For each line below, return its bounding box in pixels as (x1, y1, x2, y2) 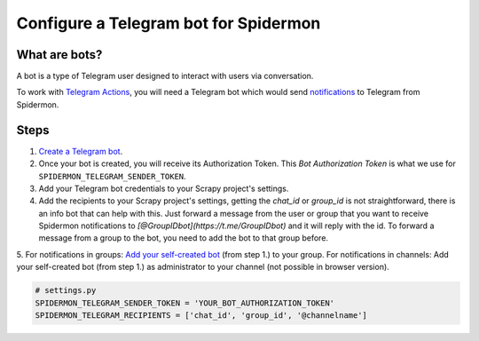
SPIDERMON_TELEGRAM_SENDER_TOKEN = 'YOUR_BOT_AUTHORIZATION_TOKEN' (35, 297, 335, 308)
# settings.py (35, 285, 97, 296)
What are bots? (16, 47, 103, 62)
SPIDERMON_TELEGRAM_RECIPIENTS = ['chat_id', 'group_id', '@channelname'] (35, 311, 368, 321)
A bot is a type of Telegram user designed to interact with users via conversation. (16, 71, 314, 82)
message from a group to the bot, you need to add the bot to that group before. (38, 233, 328, 243)
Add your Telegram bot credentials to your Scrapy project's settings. (38, 183, 289, 194)
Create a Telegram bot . (38, 146, 123, 156)
